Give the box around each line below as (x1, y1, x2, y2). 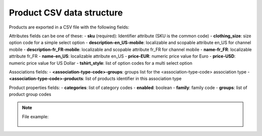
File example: (22, 114, 49, 120)
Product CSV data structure (9, 7, 123, 18)
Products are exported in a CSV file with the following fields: (9, 24, 130, 30)
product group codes (9, 91, 51, 97)
